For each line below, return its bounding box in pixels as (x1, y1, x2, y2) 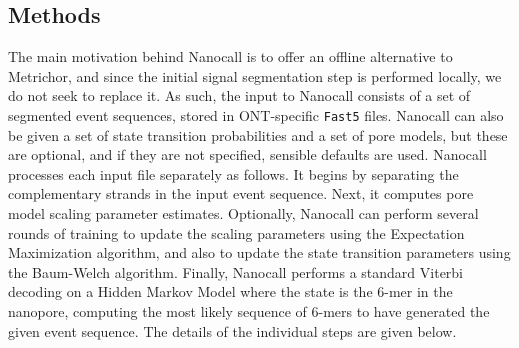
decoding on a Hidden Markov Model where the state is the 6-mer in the (8, 281, 453, 302)
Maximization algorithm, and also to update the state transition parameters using (8, 242, 511, 263)
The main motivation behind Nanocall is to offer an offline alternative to (8, 46, 453, 67)
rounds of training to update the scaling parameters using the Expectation (8, 222, 465, 243)
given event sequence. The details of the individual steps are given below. (8, 320, 457, 341)
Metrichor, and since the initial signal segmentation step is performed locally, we (8, 65, 502, 86)
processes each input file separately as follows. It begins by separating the (8, 163, 459, 184)
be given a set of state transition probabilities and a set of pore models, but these (8, 124, 508, 145)
